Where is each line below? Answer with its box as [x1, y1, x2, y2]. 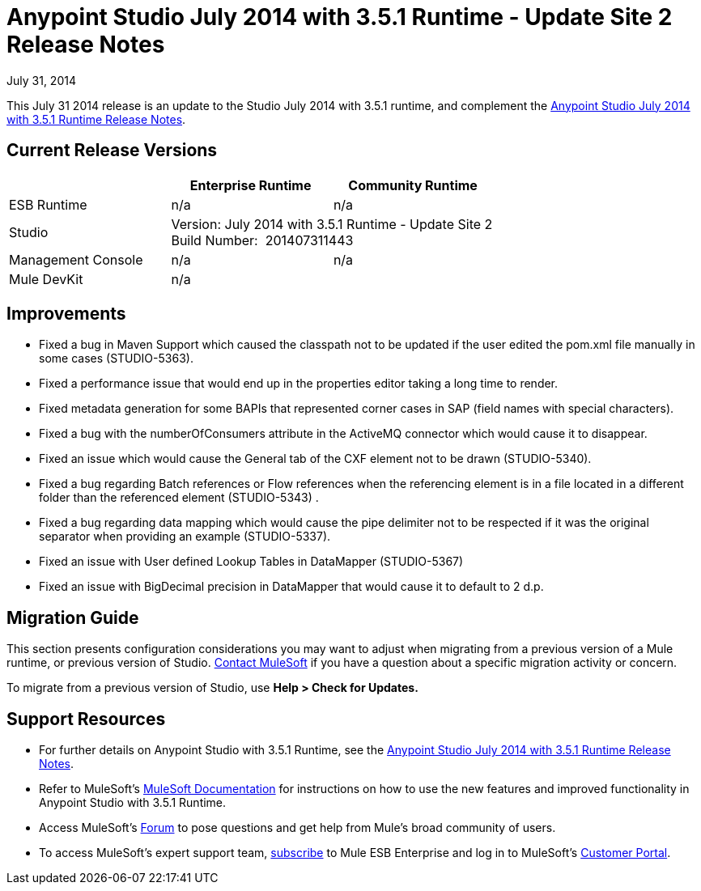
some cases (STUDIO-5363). [39, 351, 193, 366]
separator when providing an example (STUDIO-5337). [39, 529, 331, 544]
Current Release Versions [6, 140, 218, 161]
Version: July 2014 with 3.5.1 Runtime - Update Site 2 [171, 215, 493, 232]
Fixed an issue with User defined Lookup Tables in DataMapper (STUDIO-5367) [39, 554, 464, 569]
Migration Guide [6, 607, 139, 628]
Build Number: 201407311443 [171, 231, 354, 248]
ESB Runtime [9, 196, 87, 213]
